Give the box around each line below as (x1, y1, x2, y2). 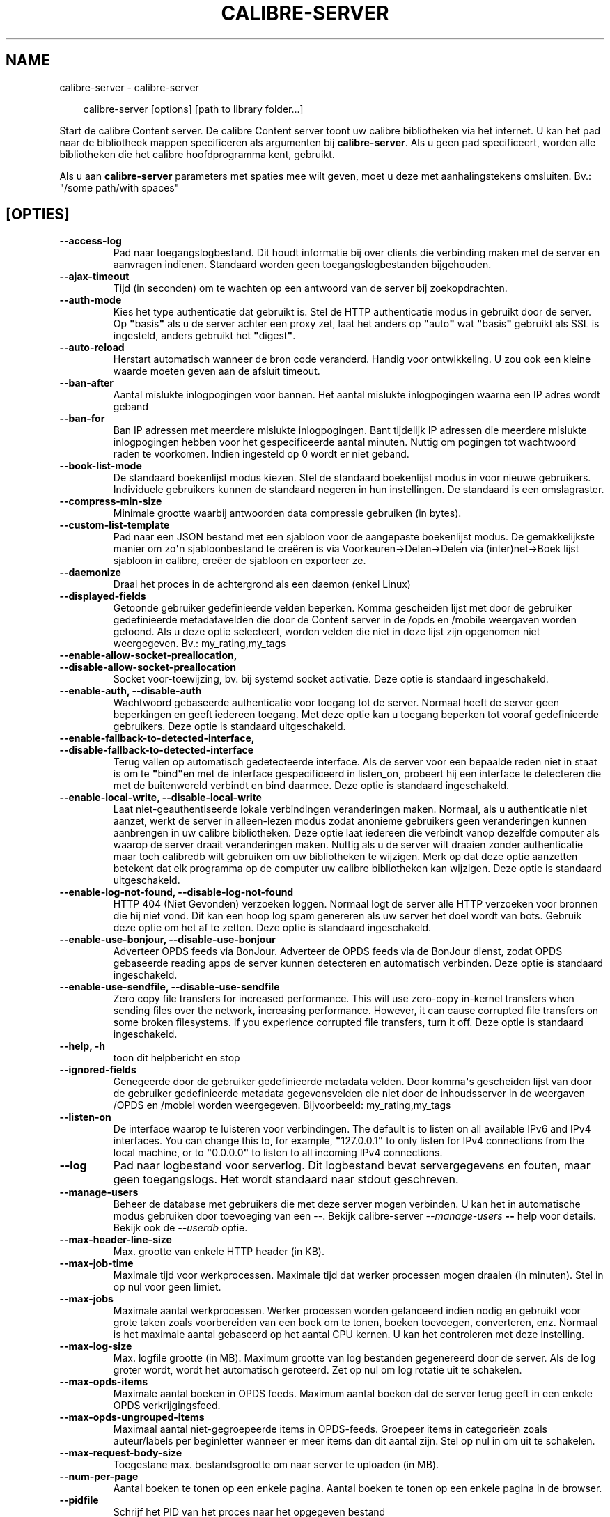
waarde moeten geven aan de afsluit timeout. (113, 365, 320, 378)
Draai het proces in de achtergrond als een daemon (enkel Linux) (113, 578, 411, 591)
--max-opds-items (59, 1376, 148, 1388)
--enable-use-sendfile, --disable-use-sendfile (59, 981, 280, 993)
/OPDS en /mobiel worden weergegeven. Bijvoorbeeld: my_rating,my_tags (113, 1099, 451, 1112)
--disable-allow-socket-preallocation (59, 661, 237, 674)
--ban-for (59, 412, 105, 425)
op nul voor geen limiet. (113, 1281, 221, 1293)
